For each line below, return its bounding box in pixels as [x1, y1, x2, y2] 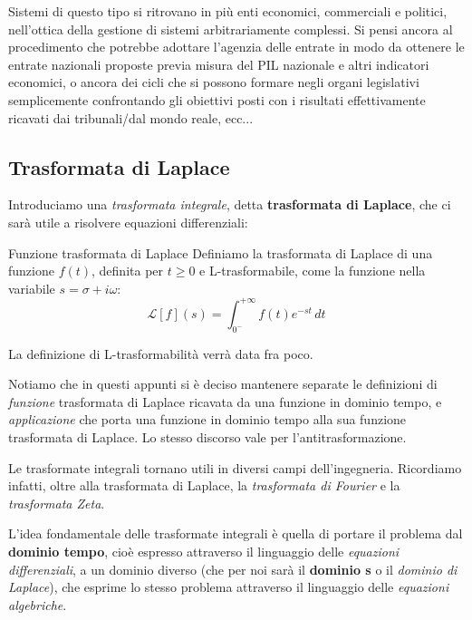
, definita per [92, 261, 164, 280]
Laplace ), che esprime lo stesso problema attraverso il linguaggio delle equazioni [8, 577, 449, 596]
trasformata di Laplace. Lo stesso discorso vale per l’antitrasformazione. [8, 428, 407, 446]
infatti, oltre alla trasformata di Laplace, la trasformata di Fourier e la [8, 476, 400, 495]
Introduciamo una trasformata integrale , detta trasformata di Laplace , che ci [8, 195, 451, 214]
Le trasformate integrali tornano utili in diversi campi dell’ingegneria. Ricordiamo [8, 458, 462, 477]
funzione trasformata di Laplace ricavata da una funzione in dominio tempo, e [8, 392, 442, 411]
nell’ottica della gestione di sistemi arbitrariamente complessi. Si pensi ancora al [8, 19, 453, 38]
